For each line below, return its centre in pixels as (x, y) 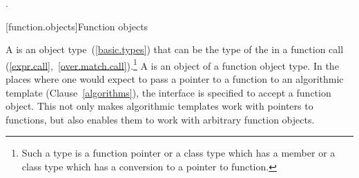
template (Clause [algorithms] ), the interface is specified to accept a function (168, 92)
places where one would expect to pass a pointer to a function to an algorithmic (175, 79)
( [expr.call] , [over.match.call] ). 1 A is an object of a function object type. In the (172, 64)
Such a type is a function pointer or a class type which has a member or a (178, 153)
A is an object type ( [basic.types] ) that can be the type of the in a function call (175, 49)
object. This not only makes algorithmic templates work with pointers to (159, 106)
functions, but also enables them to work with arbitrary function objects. (160, 119)
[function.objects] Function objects (77, 26)
